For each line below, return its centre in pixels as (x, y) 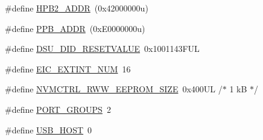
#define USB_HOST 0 (49, 129)
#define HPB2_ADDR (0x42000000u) (77, 8)
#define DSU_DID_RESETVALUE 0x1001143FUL (102, 49)
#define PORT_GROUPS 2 (58, 109)
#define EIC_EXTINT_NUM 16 (68, 68)
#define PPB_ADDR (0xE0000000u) (75, 28)
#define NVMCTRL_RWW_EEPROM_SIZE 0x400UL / (114, 89)
